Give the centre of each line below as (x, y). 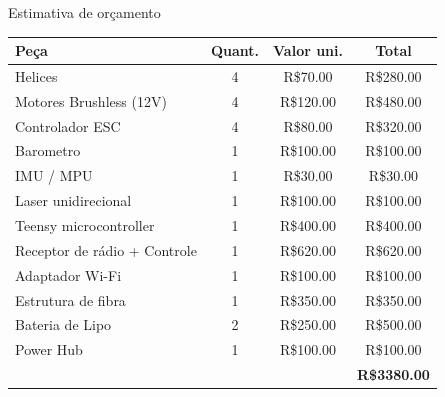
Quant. (235, 50)
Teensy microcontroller (85, 225)
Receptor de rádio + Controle (106, 249)
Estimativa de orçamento (84, 12)
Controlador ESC (68, 125)
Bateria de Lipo (63, 324)
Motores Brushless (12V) (91, 100)
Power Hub (49, 349)
